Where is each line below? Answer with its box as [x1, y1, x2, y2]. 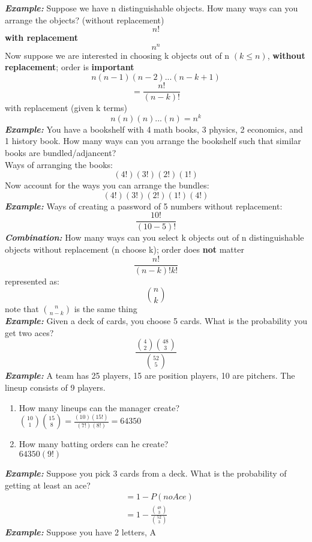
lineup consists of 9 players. [5, 381, 106, 393]
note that [5, 303, 39, 315]
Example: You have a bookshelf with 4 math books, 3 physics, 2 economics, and [5, 122, 303, 135]
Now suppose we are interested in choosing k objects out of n [5, 49, 230, 61]
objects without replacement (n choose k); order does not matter [5, 243, 244, 255]
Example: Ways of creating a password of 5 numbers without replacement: [5, 199, 283, 212]
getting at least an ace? [5, 478, 91, 491]
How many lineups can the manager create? [19, 401, 180, 414]
